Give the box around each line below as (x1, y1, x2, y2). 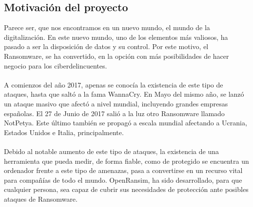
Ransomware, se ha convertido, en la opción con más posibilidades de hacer (4, 51, 229, 61)
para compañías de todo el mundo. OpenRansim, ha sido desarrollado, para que (4, 174, 242, 185)
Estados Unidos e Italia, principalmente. (4, 127, 124, 137)
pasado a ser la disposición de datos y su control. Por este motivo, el (4, 41, 209, 52)
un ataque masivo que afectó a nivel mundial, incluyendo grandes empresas (4, 98, 228, 108)
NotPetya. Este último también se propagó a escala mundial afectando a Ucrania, (4, 118, 247, 128)
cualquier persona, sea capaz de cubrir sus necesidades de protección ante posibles (4, 184, 249, 194)
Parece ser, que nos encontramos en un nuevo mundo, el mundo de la (4, 22, 210, 33)
